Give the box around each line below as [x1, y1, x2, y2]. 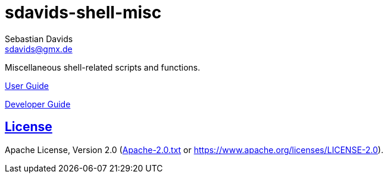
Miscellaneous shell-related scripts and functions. [5, 62, 201, 72]
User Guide [5, 80, 49, 91]
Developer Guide [5, 98, 71, 109]
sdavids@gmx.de [5, 43, 73, 54]
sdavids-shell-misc [5, 2, 162, 23]
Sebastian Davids [5, 33, 73, 44]
